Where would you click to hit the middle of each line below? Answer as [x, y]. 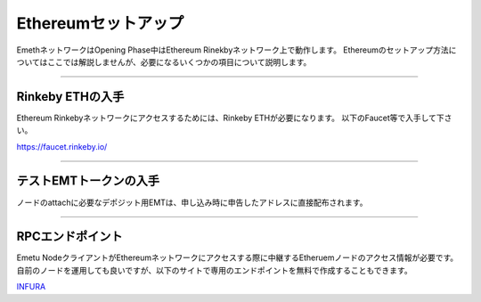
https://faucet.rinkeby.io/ [62, 146]
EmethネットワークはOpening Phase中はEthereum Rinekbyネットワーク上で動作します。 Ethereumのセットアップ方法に [236, 50]
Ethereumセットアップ [100, 23]
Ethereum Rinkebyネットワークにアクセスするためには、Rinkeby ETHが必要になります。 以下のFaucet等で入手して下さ [234, 118]
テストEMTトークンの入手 [88, 181]
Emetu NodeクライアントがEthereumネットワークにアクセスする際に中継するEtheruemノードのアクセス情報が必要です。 [237, 257]
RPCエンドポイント [69, 237]
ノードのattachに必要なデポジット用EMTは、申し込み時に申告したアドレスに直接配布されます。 [192, 202]
